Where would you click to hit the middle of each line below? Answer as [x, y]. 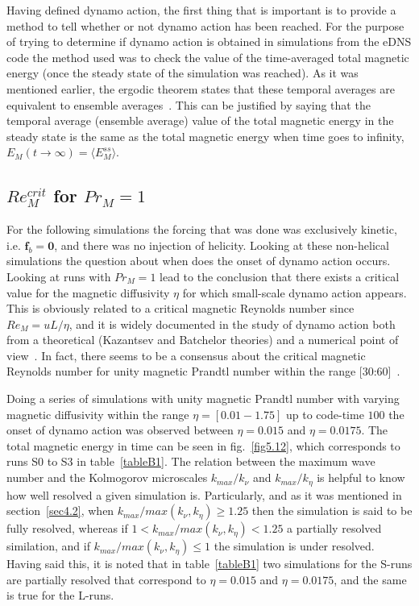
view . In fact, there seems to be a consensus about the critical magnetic [186, 355]
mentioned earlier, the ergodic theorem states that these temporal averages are [201, 88]
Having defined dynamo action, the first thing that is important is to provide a [201, 10]
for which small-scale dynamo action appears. [295, 292]
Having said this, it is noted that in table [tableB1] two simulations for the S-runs [209, 564]
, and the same [370, 579]
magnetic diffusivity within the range [98, 414]
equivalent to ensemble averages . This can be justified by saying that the [189, 104]
